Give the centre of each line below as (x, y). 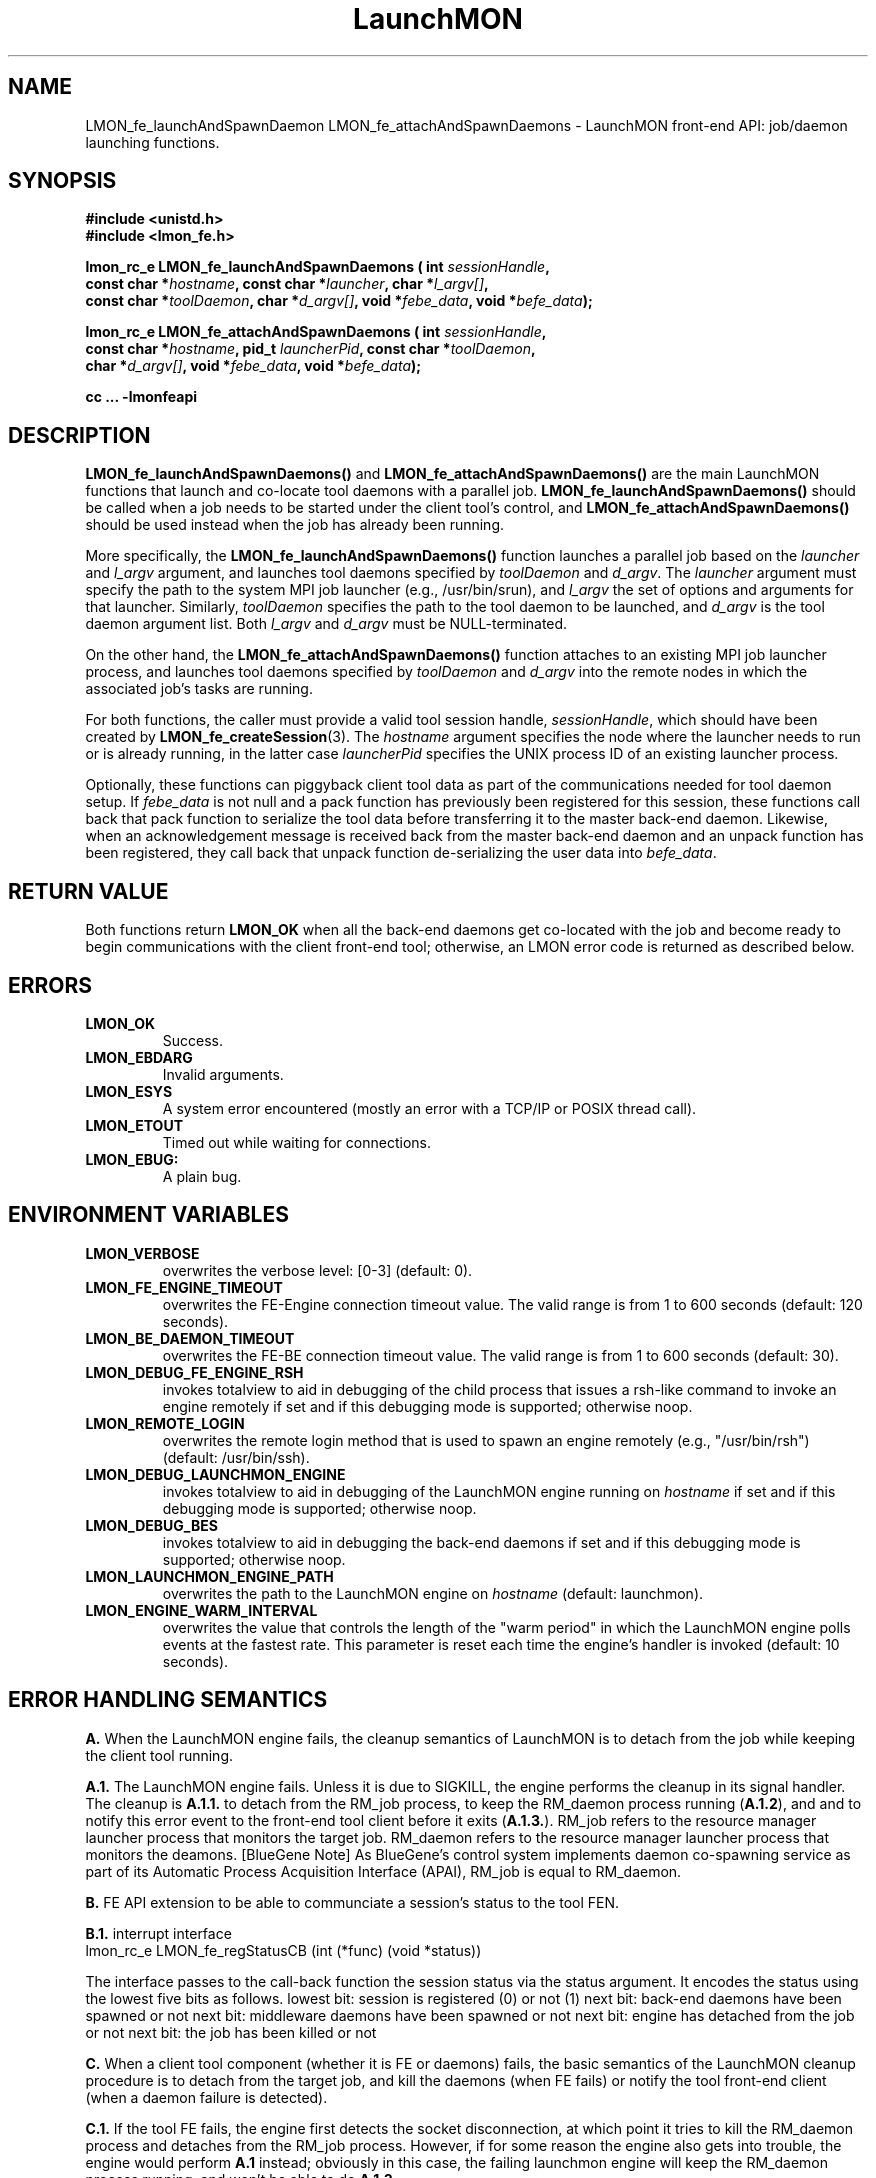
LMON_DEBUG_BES (151, 1525)
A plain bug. (202, 1176)
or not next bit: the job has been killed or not (231, 2032)
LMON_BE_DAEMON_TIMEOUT (190, 1338)
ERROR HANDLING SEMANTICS (168, 1700)
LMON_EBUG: (132, 1159)
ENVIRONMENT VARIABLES (148, 1215)
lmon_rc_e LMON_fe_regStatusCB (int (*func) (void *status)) (283, 1950)
